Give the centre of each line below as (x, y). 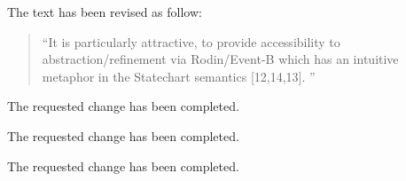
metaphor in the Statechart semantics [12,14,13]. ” (179, 76)
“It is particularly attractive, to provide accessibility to (191, 41)
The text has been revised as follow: (105, 12)
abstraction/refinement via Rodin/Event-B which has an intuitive (220, 59)
